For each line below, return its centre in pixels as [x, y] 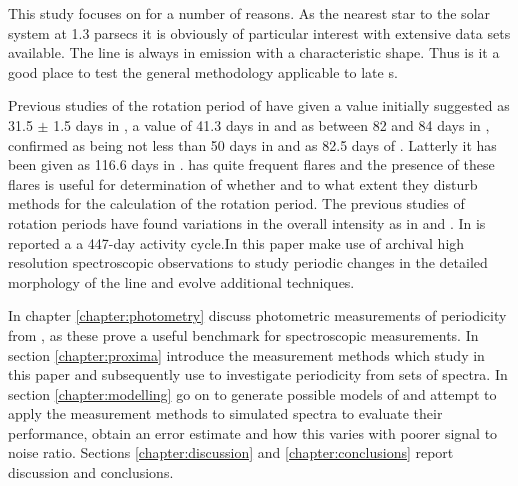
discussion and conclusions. [91, 472]
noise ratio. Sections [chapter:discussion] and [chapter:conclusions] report [231, 452]
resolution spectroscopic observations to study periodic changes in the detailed [248, 262]
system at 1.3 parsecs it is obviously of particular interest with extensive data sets [259, 32]
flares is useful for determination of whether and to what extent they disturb [243, 183]
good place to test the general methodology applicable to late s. [203, 71]
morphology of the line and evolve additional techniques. [181, 281]
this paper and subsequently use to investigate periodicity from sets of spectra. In [258, 374]
